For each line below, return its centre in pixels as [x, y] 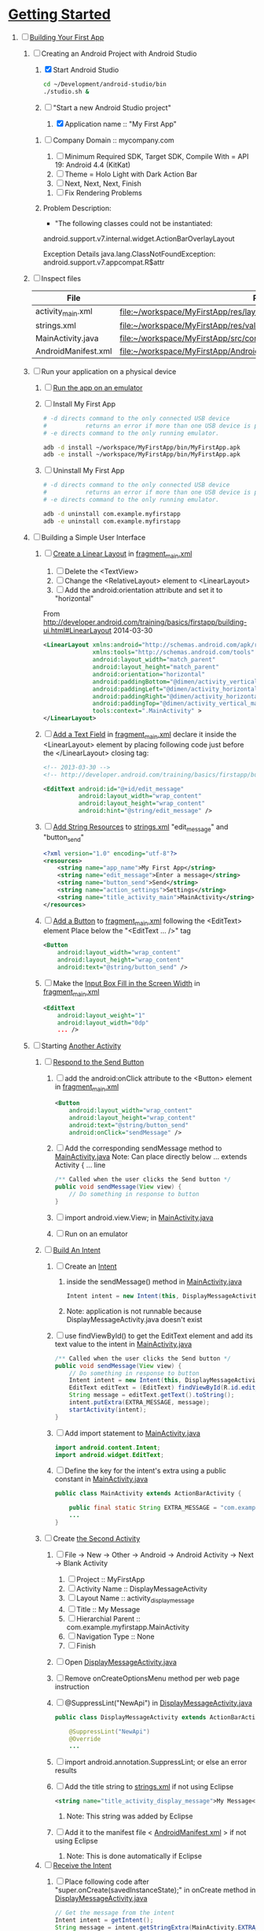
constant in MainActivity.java [101, 1479]
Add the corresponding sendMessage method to [143, 1148]
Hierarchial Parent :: [108, 1618]
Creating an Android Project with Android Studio [119, 54]
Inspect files [61, 278]
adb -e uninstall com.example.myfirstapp [112, 521]
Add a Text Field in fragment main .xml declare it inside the [145, 736]
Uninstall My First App [89, 471]
